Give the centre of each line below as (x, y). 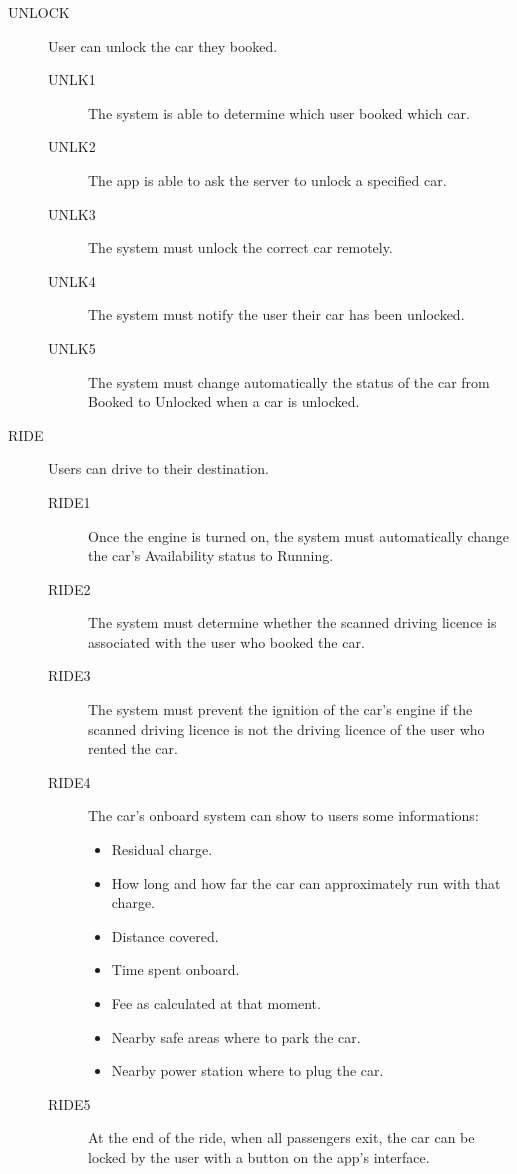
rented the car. (133, 748)
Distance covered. (165, 935)
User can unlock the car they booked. (163, 45)
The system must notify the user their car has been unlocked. (276, 314)
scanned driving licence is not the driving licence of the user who (286, 728)
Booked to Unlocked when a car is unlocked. (224, 401)
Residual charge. (162, 849)
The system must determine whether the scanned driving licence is (292, 622)
